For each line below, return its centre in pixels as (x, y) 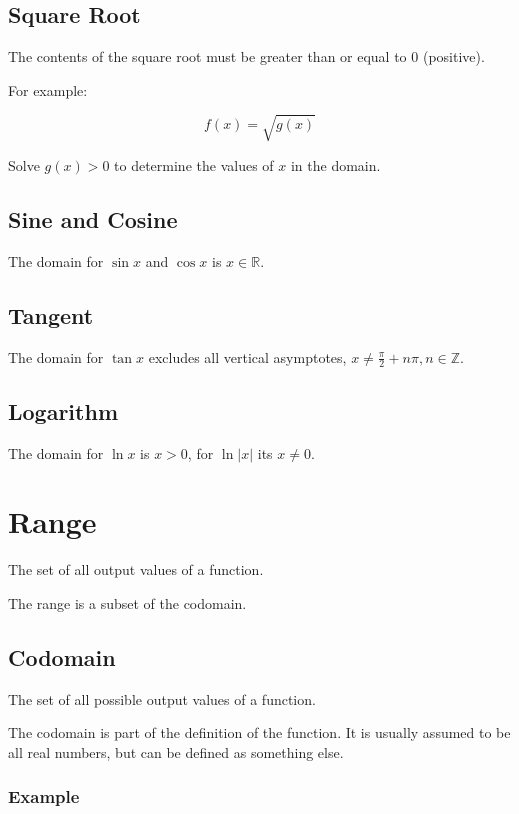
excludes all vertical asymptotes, (247, 356)
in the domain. (335, 164)
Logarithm (63, 410)
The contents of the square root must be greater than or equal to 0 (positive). (246, 56)
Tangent (51, 314)
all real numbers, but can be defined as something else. (176, 751)
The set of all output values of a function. (136, 569)
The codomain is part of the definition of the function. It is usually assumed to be (259, 732)
